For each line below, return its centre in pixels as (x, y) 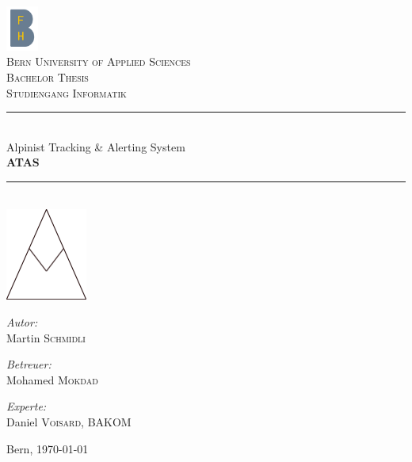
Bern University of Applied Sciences (99, 61)
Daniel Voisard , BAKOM (69, 421)
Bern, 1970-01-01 (48, 448)
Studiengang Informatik (67, 92)
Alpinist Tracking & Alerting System (96, 146)
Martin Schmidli (46, 337)
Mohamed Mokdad (52, 379)
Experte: (27, 406)
